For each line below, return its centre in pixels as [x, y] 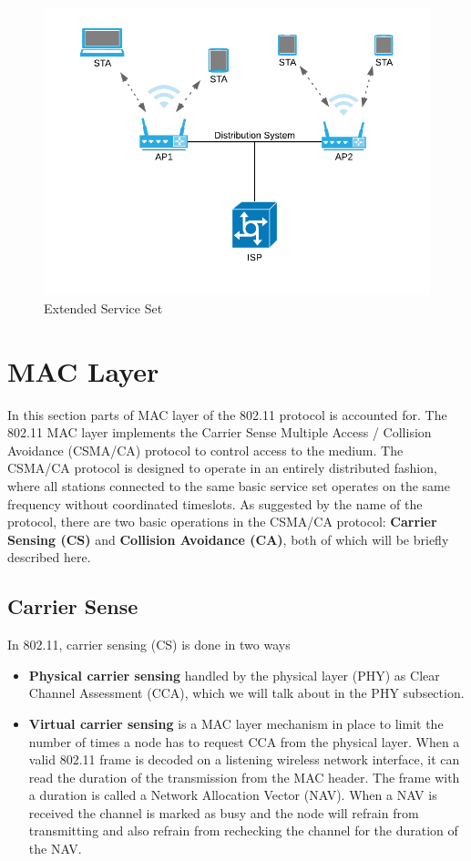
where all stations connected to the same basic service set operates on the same [229, 485]
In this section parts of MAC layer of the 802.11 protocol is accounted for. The [227, 414]
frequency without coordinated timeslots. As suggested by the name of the [215, 503]
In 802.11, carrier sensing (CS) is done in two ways [149, 645]
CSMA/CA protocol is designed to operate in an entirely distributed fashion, [222, 468]
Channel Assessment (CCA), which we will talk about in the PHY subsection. [246, 693]
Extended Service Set [103, 307]
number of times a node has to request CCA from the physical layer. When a [244, 741]
